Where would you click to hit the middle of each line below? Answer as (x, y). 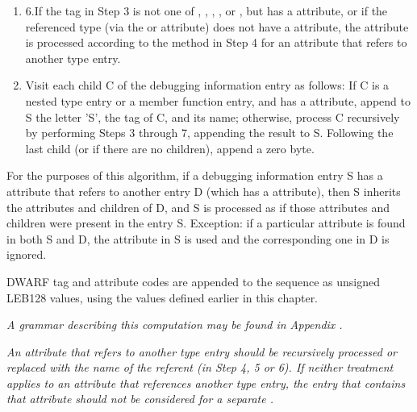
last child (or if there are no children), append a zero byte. (170, 148)
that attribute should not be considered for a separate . (140, 399)
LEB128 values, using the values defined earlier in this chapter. (163, 297)
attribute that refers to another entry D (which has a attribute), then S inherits (204, 191)
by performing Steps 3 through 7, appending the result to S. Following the (209, 133)
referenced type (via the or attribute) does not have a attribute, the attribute (217, 26)
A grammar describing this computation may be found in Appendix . (175, 325)
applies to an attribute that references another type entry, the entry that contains (206, 383)
